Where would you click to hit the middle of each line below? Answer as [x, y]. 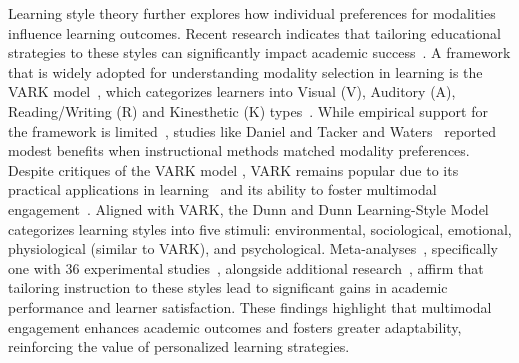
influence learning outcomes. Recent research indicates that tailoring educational [254, 32]
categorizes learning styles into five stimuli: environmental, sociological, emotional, [260, 228]
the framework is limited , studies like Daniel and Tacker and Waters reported [252, 130]
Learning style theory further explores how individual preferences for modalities [252, 13]
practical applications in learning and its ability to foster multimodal [222, 189]
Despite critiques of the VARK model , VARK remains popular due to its [233, 169]
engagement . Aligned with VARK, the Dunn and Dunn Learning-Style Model [248, 208]
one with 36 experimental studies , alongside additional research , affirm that [246, 267]
